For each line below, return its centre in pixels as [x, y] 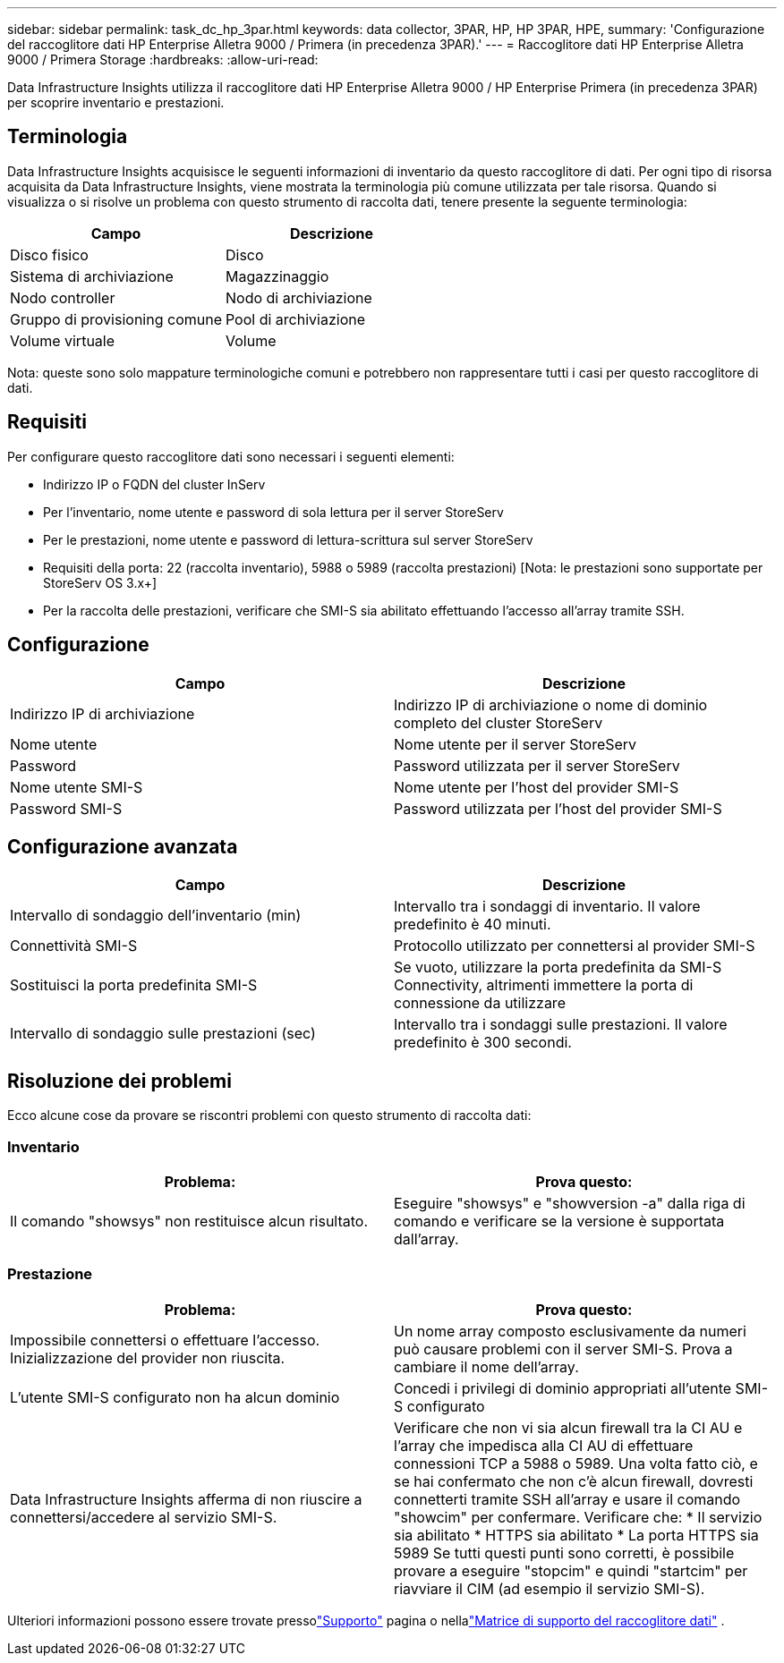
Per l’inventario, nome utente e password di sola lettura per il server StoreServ [273, 512]
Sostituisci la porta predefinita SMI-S [134, 985]
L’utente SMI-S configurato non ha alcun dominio [175, 1397]
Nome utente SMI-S [77, 787]
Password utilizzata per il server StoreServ [537, 765]
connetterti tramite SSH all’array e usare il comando [567, 1499]
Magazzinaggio [277, 276]
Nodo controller [63, 297]
